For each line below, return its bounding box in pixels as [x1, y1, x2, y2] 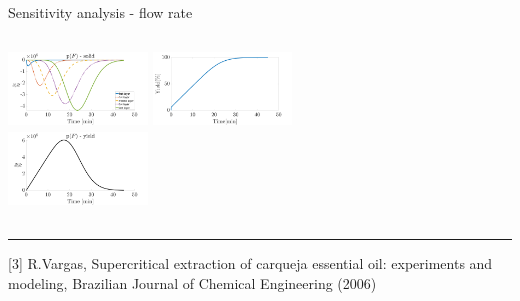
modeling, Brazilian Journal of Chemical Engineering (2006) [8, 272, 377, 293]
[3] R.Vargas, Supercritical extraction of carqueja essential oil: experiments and [8, 252, 493, 273]
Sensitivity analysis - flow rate [8, 2, 193, 22]
